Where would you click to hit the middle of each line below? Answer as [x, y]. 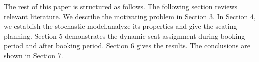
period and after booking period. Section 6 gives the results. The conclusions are [127, 45]
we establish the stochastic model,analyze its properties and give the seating [121, 26]
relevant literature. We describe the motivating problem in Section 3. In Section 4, [130, 16]
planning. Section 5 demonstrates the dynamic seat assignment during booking [125, 35]
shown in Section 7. [34, 55]
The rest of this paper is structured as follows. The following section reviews [121, 6]
